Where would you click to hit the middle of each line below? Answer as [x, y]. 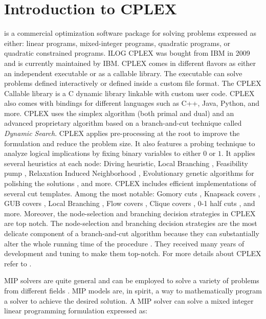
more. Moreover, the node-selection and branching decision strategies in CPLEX [130, 213]
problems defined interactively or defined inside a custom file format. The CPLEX [133, 83]
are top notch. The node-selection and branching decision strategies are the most [131, 223]
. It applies [238, 153]
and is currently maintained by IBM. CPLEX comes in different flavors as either [130, 63]
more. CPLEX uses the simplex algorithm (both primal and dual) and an [119, 113]
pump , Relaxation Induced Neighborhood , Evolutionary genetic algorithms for [129, 173]
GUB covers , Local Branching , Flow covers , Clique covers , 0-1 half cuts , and [130, 203]
